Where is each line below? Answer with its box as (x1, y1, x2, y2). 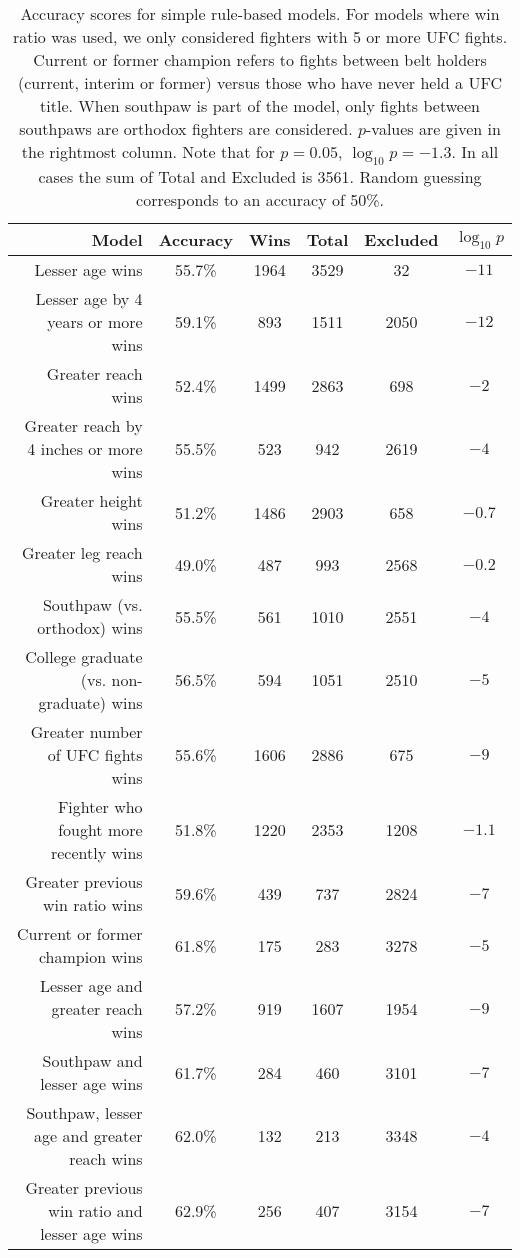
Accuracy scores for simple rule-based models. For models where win (20, 2, 500, 25)
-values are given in (366, 117, 501, 140)
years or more (47, 310, 143, 334)
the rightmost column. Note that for (21, 140, 275, 163)
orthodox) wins (37, 616, 143, 640)
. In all (451, 140, 499, 163)
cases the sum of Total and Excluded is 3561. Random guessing (38, 165, 482, 189)
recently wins (50, 841, 143, 865)
